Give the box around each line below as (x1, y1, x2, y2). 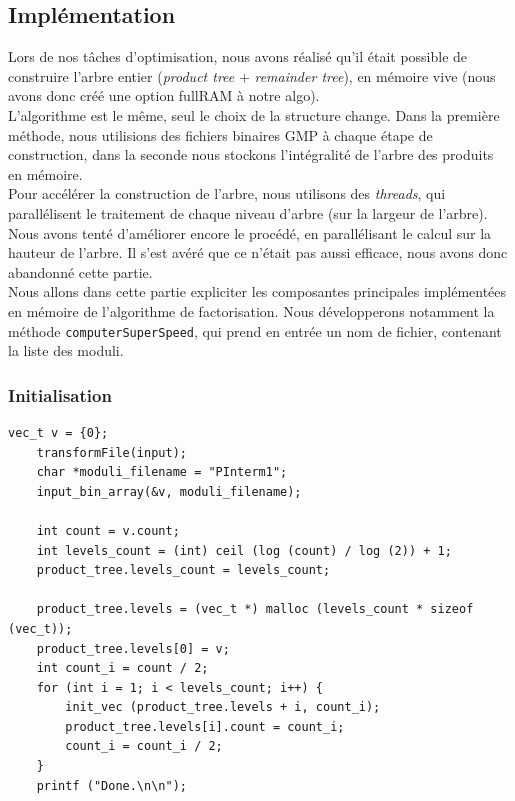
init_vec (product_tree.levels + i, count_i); (65, 700, 381, 715)
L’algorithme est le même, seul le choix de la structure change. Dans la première (8, 104, 500, 125)
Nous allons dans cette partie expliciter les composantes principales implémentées (8, 281, 507, 302)
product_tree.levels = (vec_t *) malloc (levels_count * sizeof (36, 602, 474, 617)
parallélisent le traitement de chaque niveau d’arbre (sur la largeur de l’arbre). (8, 202, 488, 223)
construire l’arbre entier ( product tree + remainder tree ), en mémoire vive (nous (8, 65, 496, 86)
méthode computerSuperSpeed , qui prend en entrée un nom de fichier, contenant (8, 320, 502, 341)
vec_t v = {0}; (8, 425, 109, 440)
